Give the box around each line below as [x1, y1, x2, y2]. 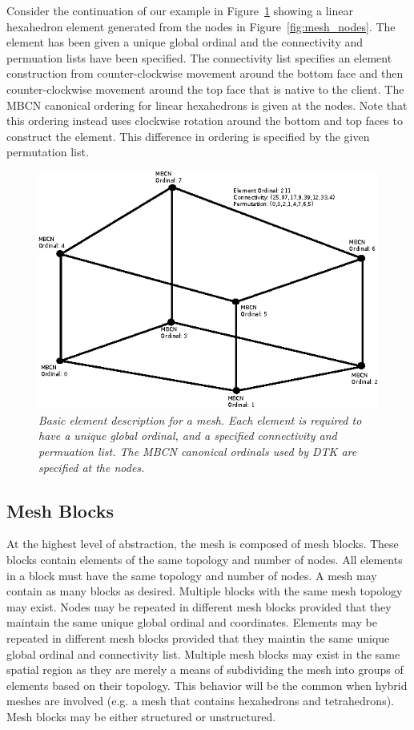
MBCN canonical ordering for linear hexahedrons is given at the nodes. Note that [6, 96, 408, 113]
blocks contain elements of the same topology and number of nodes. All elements [6, 551, 403, 567]
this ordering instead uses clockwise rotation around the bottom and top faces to [6, 112, 403, 129]
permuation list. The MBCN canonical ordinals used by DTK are [38, 442, 357, 459]
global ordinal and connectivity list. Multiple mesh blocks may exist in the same [6, 645, 400, 662]
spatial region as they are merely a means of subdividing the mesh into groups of [6, 661, 404, 678]
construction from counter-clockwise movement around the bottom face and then [6, 65, 404, 82]
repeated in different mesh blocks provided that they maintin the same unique [6, 629, 390, 646]
